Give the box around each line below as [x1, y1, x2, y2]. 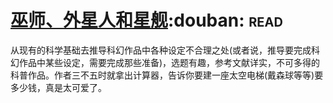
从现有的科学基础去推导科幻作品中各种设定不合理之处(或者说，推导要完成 [10, 44, 312, 56]
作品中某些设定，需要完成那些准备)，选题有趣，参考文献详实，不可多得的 [18, 56, 321, 68]
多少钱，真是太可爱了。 [10, 81, 107, 93]
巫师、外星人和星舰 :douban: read [10, 9, 283, 32]
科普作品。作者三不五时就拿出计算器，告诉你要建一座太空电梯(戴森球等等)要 [10, 69, 324, 81]
